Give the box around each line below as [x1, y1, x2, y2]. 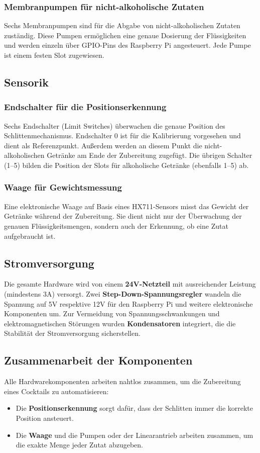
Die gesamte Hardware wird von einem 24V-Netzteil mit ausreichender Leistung [4, 279, 256, 289]
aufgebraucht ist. [4, 230, 56, 241]
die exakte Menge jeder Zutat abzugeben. [16, 439, 143, 450]
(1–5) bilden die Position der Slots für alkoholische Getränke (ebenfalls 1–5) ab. [4, 159, 249, 170]
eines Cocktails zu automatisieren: [4, 386, 109, 396]
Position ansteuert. [16, 412, 74, 423]
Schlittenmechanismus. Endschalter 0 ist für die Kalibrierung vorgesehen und [4, 130, 241, 141]
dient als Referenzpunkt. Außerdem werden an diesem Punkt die [4, 140, 202, 150]
